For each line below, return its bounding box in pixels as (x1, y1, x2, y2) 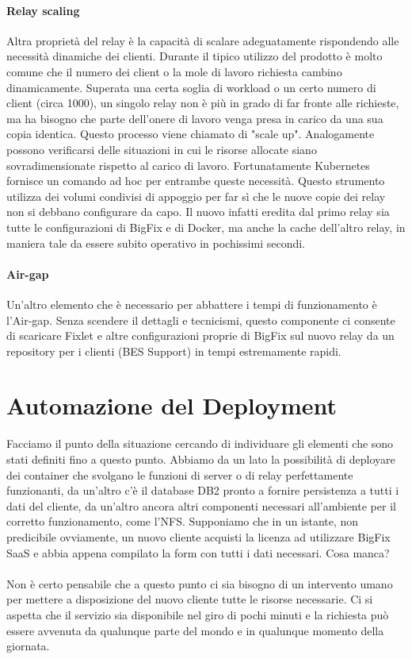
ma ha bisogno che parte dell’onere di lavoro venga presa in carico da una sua (6, 110, 383, 126)
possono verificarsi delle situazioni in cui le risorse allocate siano (6, 141, 317, 157)
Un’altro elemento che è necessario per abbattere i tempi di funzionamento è (6, 295, 377, 312)
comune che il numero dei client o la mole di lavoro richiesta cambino (6, 63, 342, 79)
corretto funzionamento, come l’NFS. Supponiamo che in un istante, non (6, 513, 359, 530)
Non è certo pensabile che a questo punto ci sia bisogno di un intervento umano (6, 575, 393, 592)
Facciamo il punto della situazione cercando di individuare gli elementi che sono (6, 435, 394, 452)
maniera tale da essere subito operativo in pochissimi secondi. (6, 234, 306, 251)
